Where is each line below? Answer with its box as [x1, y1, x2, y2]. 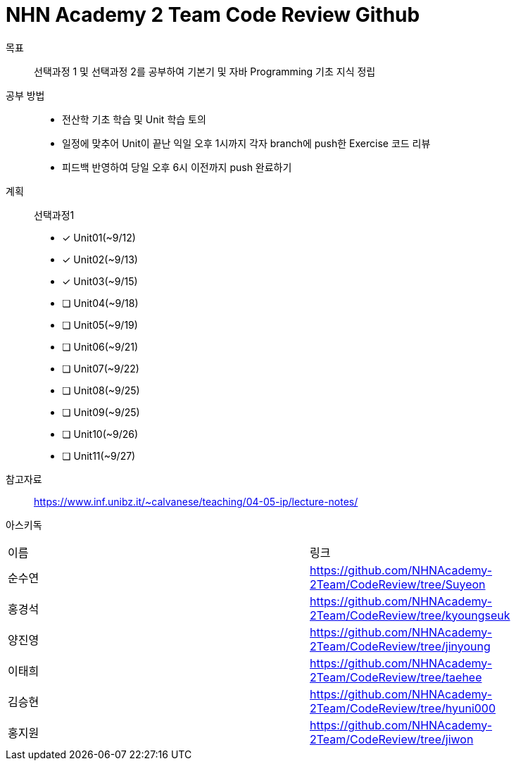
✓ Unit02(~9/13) [62, 253, 138, 265]
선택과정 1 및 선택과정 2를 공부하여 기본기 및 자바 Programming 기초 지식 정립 [34, 65, 376, 77]
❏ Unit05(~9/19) [62, 318, 138, 331]
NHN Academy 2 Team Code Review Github [6, 3, 420, 27]
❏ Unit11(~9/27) [62, 449, 136, 462]
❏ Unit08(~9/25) [62, 384, 140, 396]
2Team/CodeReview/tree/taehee [310, 670, 482, 684]
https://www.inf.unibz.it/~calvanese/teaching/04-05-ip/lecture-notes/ [34, 495, 358, 508]
